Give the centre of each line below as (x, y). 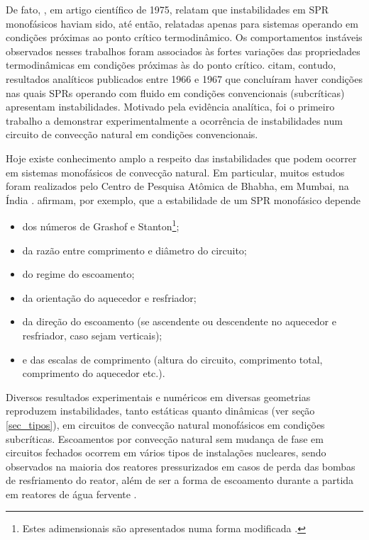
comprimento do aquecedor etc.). (94, 373)
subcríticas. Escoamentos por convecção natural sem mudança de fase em (165, 438)
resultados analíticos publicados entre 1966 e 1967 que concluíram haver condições (184, 78)
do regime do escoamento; (78, 274)
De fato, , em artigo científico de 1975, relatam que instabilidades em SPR (167, 9)
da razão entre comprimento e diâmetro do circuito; (134, 250)
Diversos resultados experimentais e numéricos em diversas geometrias (158, 396)
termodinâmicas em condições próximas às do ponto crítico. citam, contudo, (171, 65)
